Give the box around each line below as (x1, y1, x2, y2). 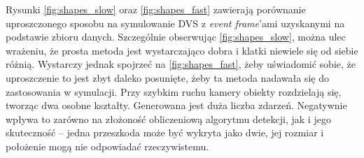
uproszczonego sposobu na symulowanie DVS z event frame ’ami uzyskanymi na (6, 15, 345, 30)
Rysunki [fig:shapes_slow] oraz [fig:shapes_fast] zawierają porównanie (6, 2, 306, 16)
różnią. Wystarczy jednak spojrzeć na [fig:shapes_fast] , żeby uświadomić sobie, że (6, 57, 356, 71)
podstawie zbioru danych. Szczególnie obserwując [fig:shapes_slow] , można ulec (6, 29, 346, 44)
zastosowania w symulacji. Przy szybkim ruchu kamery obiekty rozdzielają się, (6, 84, 342, 99)
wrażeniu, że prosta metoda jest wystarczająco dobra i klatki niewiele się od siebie (6, 43, 358, 57)
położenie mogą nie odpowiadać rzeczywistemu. (6, 138, 209, 153)
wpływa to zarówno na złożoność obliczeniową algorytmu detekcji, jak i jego (6, 111, 331, 126)
